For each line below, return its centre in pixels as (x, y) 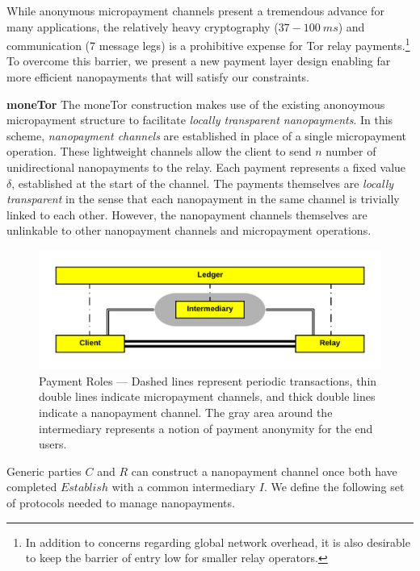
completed (32, 487)
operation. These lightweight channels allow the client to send (159, 151)
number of (351, 151)
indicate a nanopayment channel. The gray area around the (186, 412)
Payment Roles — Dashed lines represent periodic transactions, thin (208, 380)
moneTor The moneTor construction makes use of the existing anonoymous (196, 104)
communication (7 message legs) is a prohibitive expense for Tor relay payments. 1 (208, 44)
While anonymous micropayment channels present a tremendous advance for (195, 10)
